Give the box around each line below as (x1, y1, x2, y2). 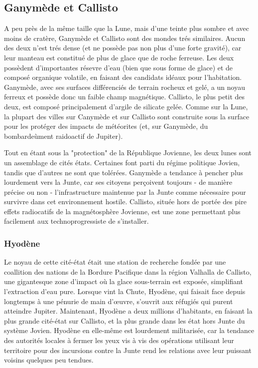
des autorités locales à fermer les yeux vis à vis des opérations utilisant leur (4, 335, 234, 346)
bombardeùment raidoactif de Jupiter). (4, 130, 123, 141)
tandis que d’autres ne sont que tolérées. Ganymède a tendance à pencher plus (4, 167, 244, 177)
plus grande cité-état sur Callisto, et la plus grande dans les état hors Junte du (4, 315, 245, 326)
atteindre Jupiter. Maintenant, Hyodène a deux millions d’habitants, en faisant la (4, 306, 253, 316)
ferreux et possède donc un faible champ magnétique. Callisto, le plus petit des (4, 91, 245, 102)
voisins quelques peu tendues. (4, 355, 94, 365)
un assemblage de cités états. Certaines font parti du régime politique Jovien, (4, 157, 240, 167)
